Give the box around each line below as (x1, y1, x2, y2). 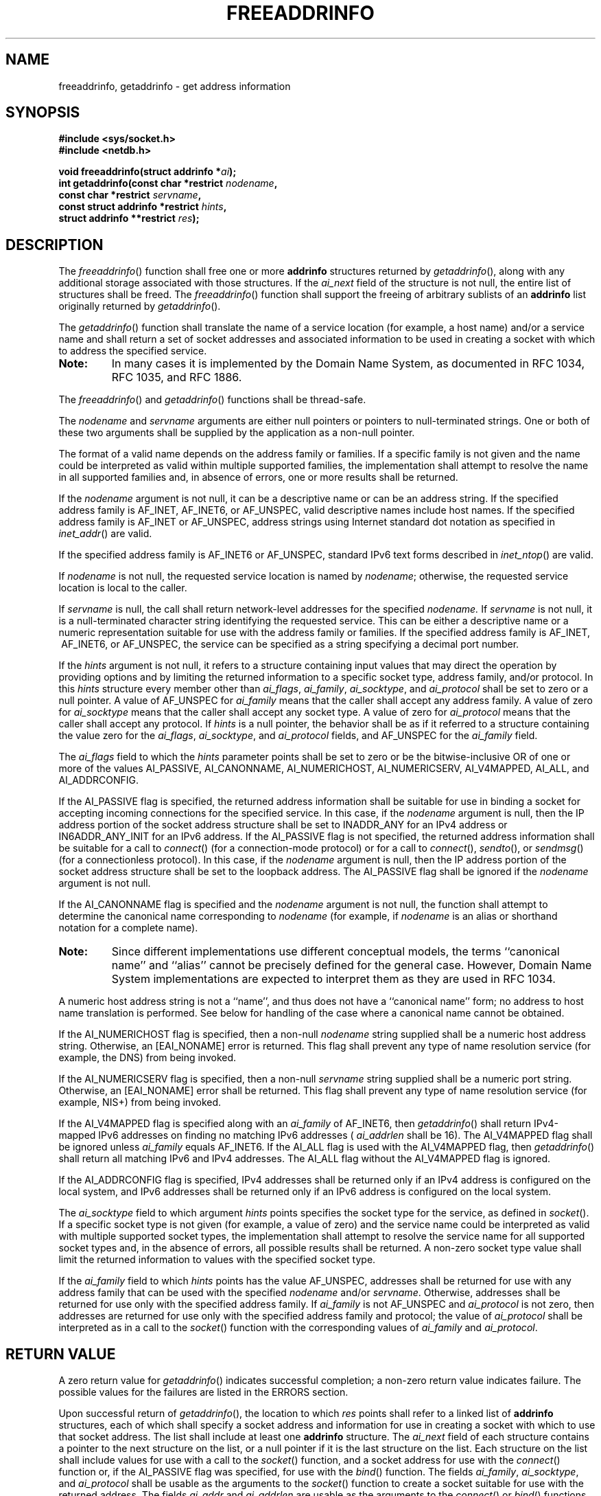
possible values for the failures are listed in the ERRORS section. (58, 1386, 349, 1398)
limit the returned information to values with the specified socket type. (58, 1254, 376, 1266)
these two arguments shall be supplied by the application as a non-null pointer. (58, 427, 415, 439)
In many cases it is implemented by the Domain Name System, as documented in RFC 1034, (111, 356, 585, 371)
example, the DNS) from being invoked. (58, 1052, 237, 1064)
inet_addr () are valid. (58, 528, 152, 540)
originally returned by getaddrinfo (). (58, 300, 221, 313)
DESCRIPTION (5, 236, 104, 253)
